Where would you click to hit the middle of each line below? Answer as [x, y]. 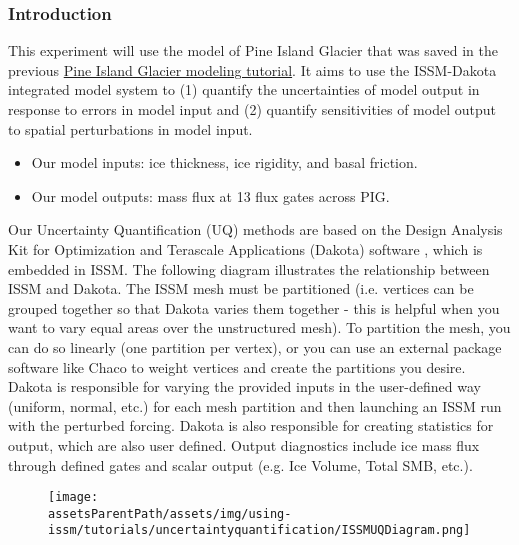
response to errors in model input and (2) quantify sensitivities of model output [252, 109]
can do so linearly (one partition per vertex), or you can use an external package [255, 346]
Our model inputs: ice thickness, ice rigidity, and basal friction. [224, 162]
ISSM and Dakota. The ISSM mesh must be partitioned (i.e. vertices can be [241, 288]
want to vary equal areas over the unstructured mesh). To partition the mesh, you [259, 327]
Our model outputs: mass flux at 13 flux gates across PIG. [210, 195]
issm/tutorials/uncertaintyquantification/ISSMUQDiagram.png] [259, 530]
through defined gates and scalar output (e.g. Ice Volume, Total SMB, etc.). [240, 464]
